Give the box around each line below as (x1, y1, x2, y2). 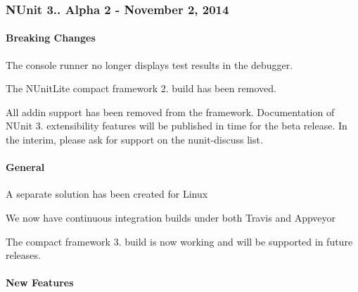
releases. (6, 248, 41, 262)
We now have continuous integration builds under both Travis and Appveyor (6, 210, 336, 224)
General (6, 160, 45, 174)
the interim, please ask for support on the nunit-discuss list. (6, 132, 263, 147)
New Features (6, 275, 74, 290)
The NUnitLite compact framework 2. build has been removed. (6, 81, 276, 96)
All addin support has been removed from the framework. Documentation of (6, 104, 335, 119)
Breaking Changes (6, 30, 96, 45)
